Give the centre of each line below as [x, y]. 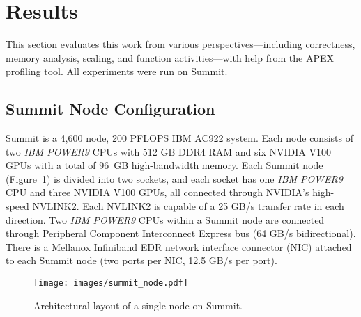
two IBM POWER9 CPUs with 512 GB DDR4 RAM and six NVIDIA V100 [168, 151]
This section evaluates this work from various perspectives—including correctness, [180, 44]
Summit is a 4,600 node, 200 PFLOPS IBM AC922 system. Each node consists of [179, 138]
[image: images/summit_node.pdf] [111, 283]
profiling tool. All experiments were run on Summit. [117, 71]
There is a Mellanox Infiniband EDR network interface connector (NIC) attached [179, 246]
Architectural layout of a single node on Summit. [138, 305]
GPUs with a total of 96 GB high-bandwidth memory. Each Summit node [164, 165]
